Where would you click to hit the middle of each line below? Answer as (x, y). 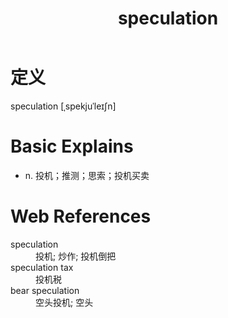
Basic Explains (72, 146)
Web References (81, 216)
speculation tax (42, 267)
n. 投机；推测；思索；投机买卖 (87, 175)
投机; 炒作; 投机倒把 (76, 256)
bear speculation (45, 290)
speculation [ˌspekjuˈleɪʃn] (63, 106)
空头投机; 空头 (64, 302)
